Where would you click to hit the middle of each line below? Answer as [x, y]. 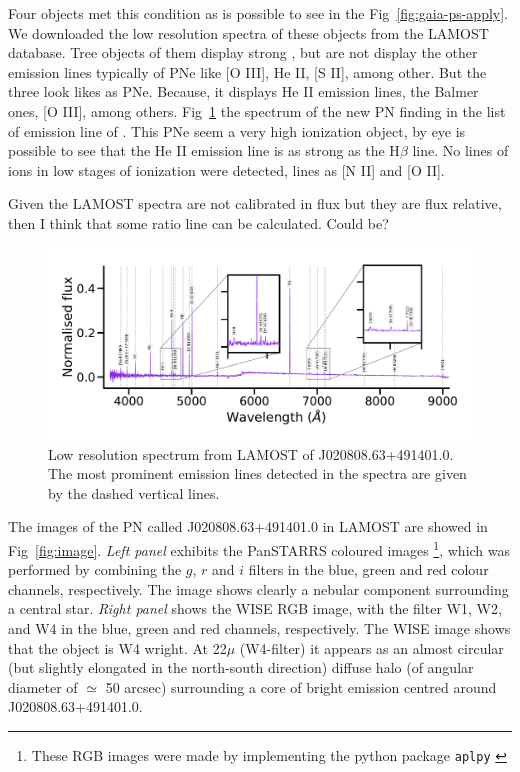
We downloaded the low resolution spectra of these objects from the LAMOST [248, 32]
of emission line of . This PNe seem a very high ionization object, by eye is [237, 130]
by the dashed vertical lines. [134, 492]
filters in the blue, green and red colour [368, 569]
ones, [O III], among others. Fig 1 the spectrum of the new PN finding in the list [257, 110]
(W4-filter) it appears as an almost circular [371, 647]
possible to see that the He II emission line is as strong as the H [204, 150]
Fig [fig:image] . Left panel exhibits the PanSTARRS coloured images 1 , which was [259, 548]
